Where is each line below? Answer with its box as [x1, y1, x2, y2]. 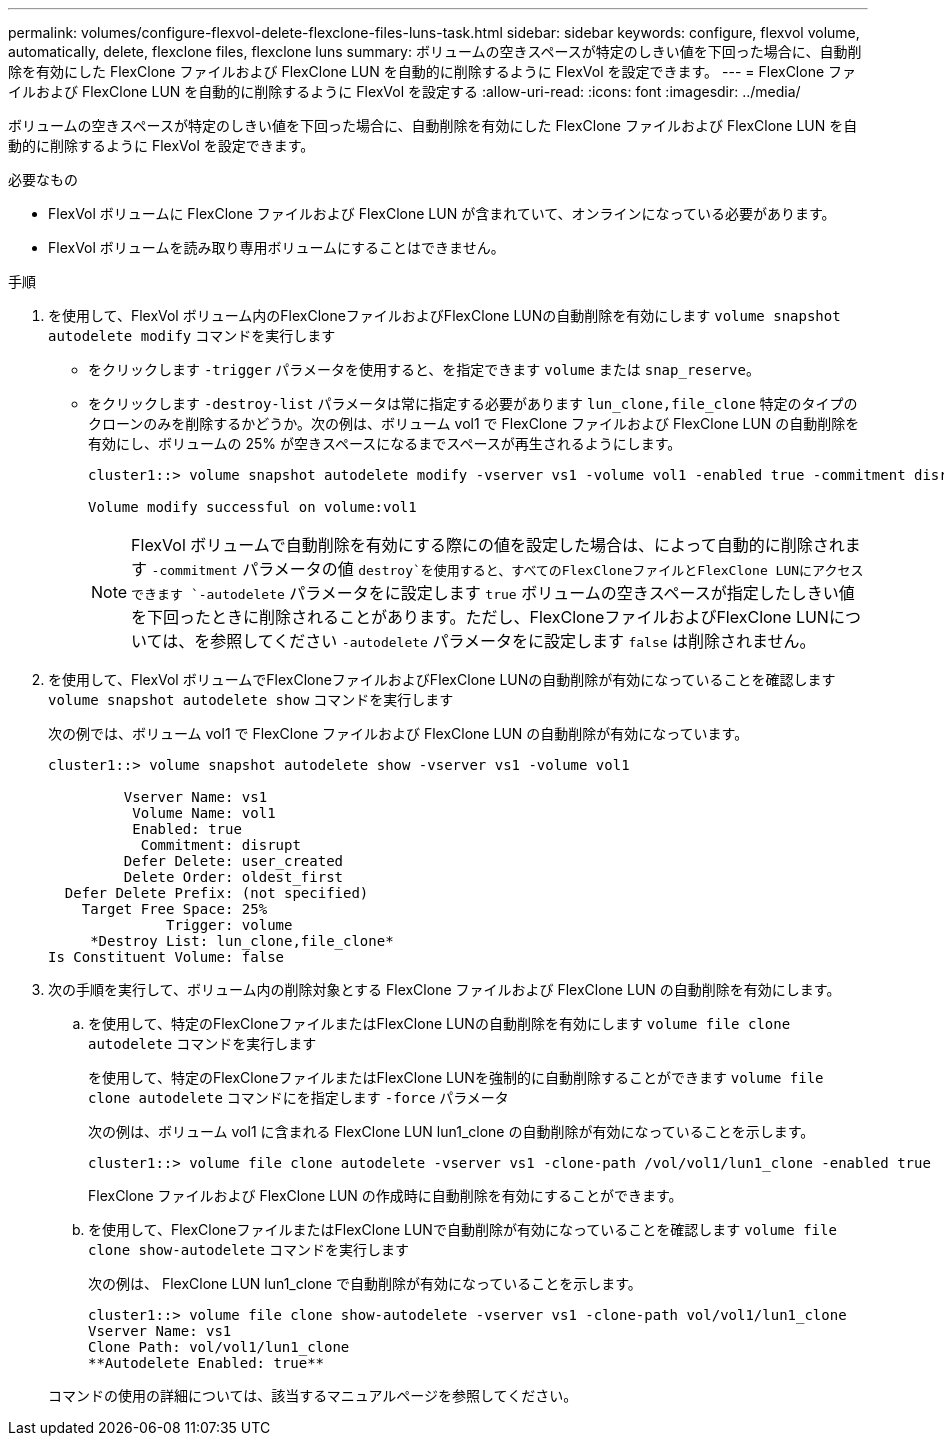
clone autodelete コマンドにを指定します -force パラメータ [88, 1089, 509, 1106]
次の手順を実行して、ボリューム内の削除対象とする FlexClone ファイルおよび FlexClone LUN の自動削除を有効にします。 [48, 981, 841, 998]
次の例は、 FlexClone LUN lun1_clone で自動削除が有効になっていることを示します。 [88, 1275, 642, 1292]
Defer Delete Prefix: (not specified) [64, 885, 369, 901]
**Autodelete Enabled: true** [88, 1355, 325, 1371]
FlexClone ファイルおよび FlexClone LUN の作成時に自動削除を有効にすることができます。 [88, 1187, 683, 1204]
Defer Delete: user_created [123, 853, 344, 869]
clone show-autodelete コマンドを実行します [88, 1241, 409, 1258]
